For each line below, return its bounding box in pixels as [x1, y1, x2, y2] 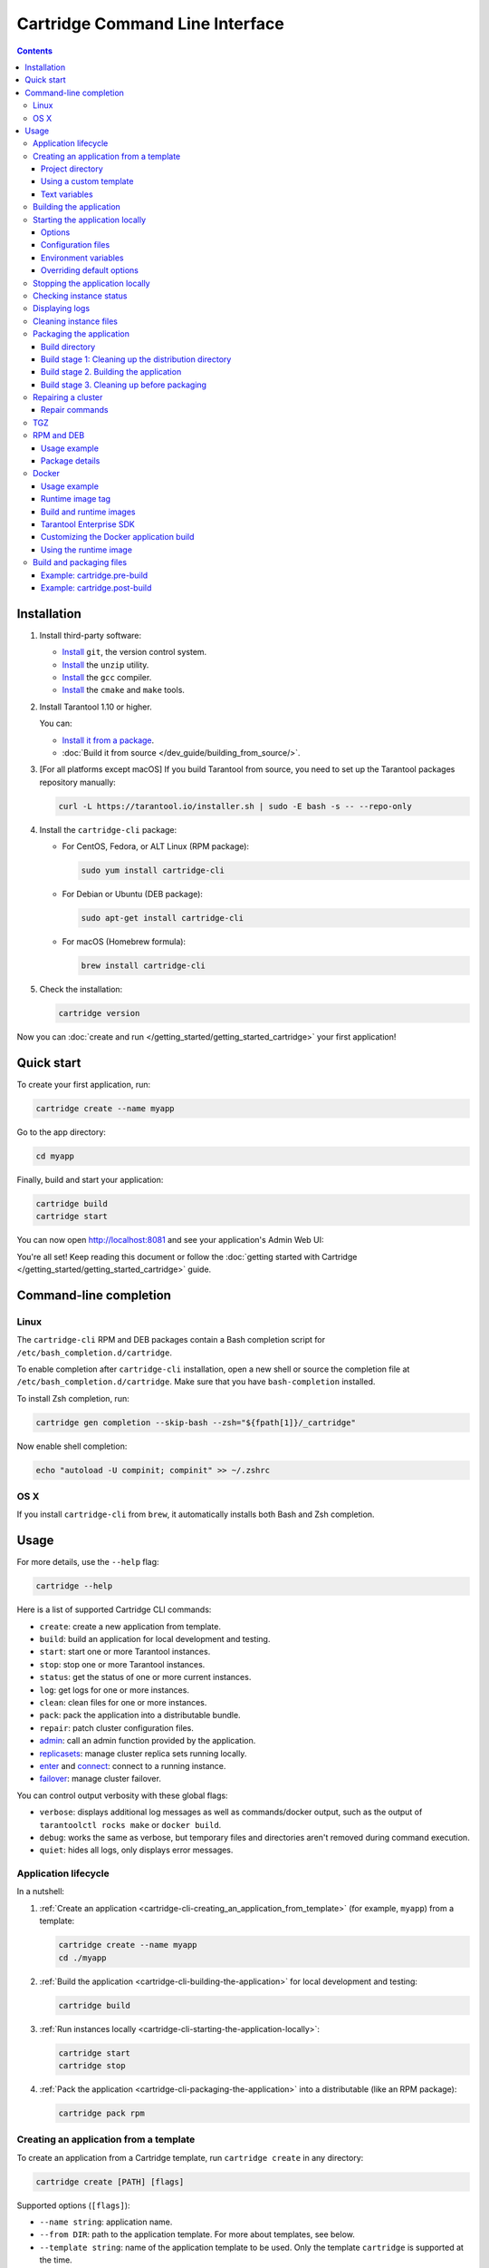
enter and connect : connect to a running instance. [39, 1760, 226, 1771]
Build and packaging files [33, 557, 127, 568]
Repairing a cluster [33, 392, 103, 403]
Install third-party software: [39, 630, 142, 640]
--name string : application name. [39, 2216, 173, 2227]
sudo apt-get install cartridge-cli [81, 913, 244, 924]
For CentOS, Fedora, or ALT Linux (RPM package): [62, 841, 249, 852]
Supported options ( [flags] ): [16, 2200, 130, 2211]
